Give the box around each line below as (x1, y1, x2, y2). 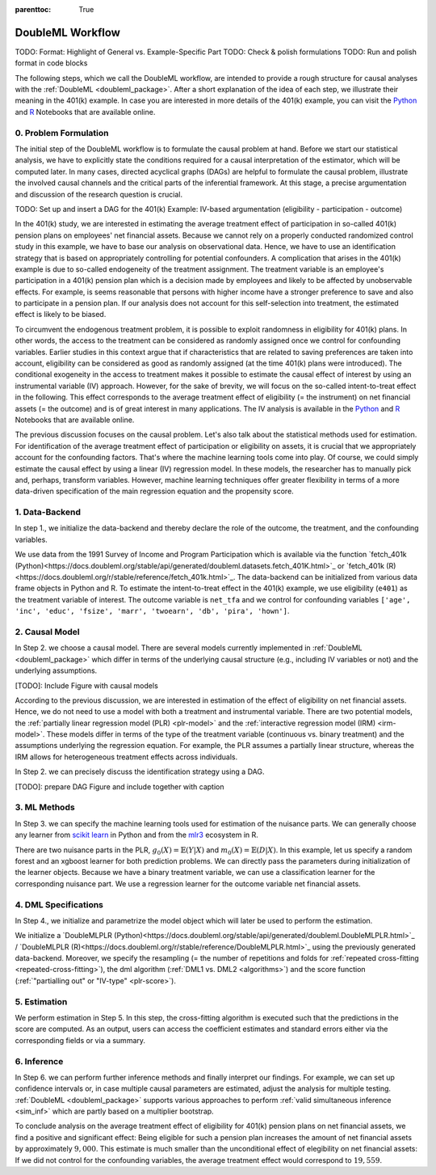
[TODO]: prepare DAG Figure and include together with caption (15, 781, 224, 792)
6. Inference (15, 1055, 64, 1067)
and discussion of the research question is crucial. (15, 189, 183, 199)
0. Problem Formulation (15, 127, 109, 138)
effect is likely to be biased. (15, 310, 107, 319)
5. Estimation (15, 995, 68, 1007)
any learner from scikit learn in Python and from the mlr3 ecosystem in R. (15, 830, 258, 840)
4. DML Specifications (15, 898, 104, 910)
